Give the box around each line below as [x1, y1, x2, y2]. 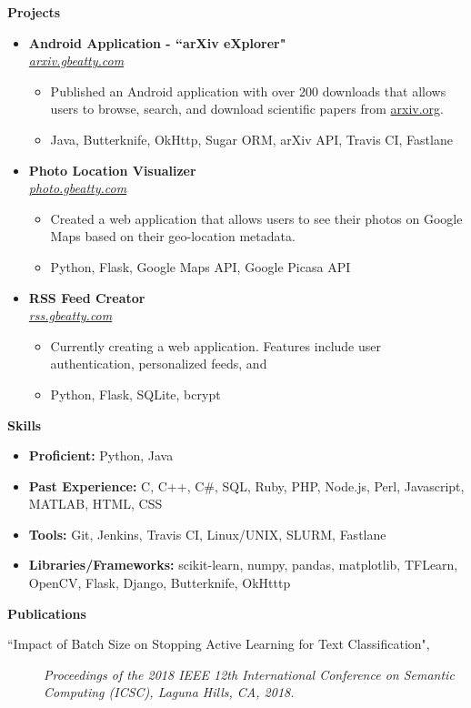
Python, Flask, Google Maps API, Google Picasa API [50, 257, 351, 276]
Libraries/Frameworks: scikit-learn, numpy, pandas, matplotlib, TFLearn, [28, 555, 458, 574]
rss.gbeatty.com [28, 306, 113, 325]
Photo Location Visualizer [28, 160, 196, 179]
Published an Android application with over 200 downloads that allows [50, 81, 446, 100]
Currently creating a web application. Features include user [50, 336, 381, 355]
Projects [7, 3, 61, 21]
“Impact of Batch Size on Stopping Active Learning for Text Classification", [7, 634, 430, 653]
